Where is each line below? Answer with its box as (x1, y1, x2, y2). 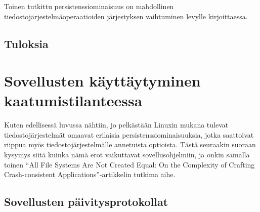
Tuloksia (4, 35, 49, 51)
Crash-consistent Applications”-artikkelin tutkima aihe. (4, 169, 176, 180)
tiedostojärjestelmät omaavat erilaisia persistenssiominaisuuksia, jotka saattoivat (4, 129, 254, 140)
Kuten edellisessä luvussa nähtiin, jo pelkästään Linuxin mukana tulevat (4, 119, 229, 130)
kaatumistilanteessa (4, 90, 143, 111)
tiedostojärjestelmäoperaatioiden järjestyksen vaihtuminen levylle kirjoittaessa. (4, 11, 248, 21)
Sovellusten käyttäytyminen (4, 70, 201, 91)
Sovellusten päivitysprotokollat (4, 194, 168, 209)
